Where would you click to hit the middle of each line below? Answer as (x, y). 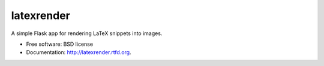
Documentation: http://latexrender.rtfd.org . (79, 52)
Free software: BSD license (59, 44)
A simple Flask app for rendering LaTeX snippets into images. (87, 33)
